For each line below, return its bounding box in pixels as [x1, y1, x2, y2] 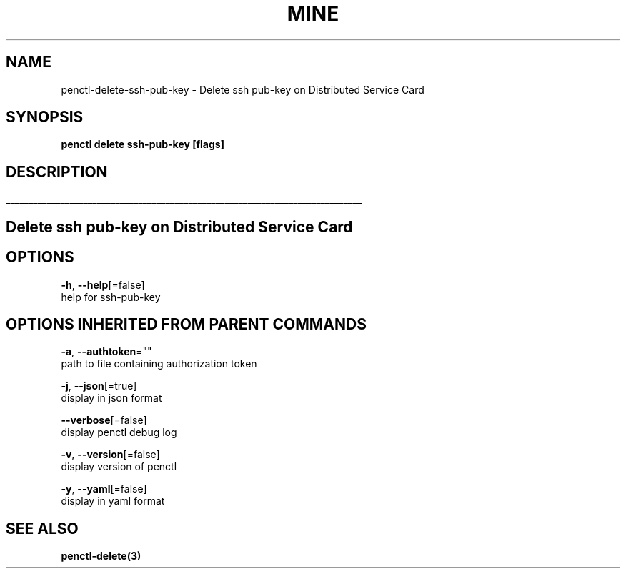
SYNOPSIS [6, 108, 84, 127]
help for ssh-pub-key [61, 290, 161, 303]
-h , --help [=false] [61, 278, 145, 291]
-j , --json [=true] [61, 380, 137, 392]
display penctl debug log [61, 426, 177, 439]
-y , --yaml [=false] [61, 483, 147, 495]
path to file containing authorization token [61, 357, 257, 370]
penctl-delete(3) [61, 550, 141, 563]
